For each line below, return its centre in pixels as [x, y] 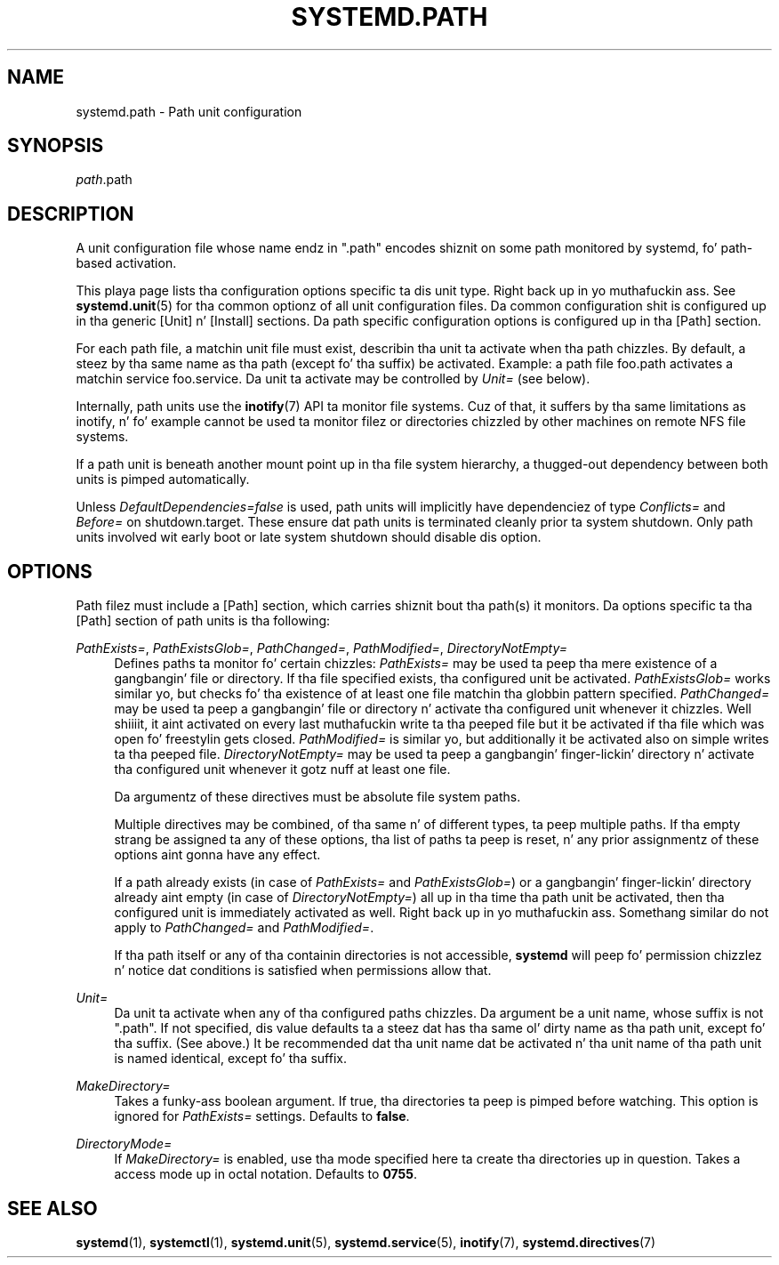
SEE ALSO [52, 1208]
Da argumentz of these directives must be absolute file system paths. [317, 797]
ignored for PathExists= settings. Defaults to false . [262, 1116]
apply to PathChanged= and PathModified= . [244, 928]
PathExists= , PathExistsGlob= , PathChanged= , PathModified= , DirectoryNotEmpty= [321, 649]
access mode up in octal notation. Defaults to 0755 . [266, 1174]
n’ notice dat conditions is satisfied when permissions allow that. [303, 971]
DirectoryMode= [124, 1144]
